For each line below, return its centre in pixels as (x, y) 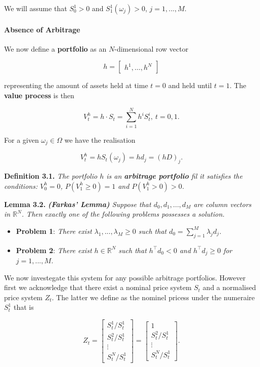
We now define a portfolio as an (55, 48)
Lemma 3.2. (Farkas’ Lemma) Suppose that (78, 204)
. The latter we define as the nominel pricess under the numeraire (153, 297)
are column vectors (222, 204)
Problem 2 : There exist (54, 250)
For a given (21, 139)
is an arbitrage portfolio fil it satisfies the (175, 175)
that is (24, 307)
